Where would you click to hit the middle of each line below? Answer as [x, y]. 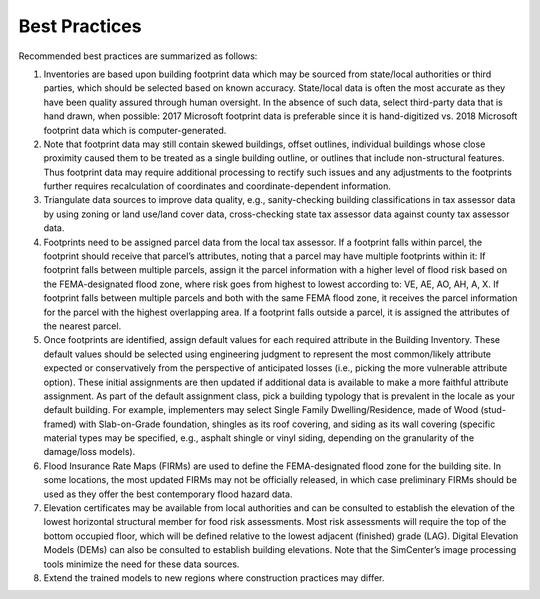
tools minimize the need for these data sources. [141, 564]
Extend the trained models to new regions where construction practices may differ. [214, 578]
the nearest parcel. [82, 326]
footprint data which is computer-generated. [135, 130]
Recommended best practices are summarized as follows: [138, 56]
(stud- [493, 410]
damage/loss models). [89, 452]
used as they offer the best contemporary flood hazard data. [168, 494]
